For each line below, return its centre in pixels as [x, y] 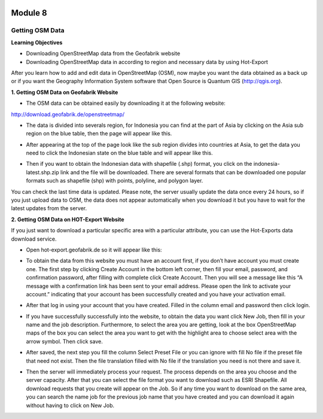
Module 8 [29, 13]
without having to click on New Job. [70, 405]
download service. [34, 239]
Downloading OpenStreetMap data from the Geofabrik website [103, 53]
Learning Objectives [37, 42]
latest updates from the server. [49, 208]
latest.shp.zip [42, 172]
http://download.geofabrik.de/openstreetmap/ [68, 114]
